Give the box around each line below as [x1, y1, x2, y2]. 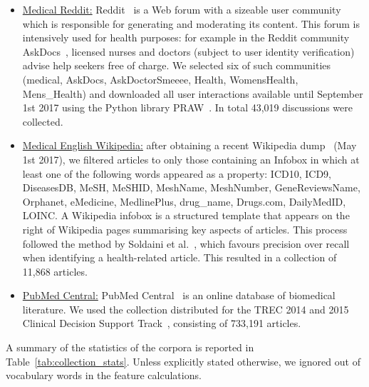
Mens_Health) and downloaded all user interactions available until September [22, 86, 363, 101]
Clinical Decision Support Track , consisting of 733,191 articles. [22, 316, 301, 331]
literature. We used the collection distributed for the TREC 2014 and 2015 [22, 301, 349, 316]
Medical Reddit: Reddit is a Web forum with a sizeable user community [22, 2, 341, 16]
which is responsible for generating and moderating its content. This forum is [22, 16, 360, 31]
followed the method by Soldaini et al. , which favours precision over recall [22, 236, 350, 251]
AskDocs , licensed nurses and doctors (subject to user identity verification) [22, 44, 355, 59]
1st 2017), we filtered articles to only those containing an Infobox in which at [22, 151, 360, 166]
